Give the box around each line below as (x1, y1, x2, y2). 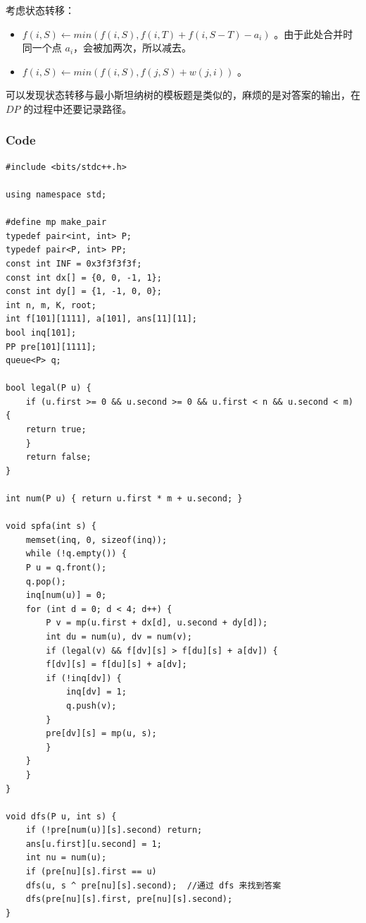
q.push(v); (65, 700, 117, 711)
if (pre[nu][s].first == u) (25, 867, 157, 877)
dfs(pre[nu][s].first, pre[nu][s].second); (25, 894, 233, 905)
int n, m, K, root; (6, 300, 96, 310)
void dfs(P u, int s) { (6, 811, 117, 821)
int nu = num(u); (25, 852, 107, 863)
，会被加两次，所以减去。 (73, 40, 192, 55)
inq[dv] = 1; (65, 687, 127, 697)
